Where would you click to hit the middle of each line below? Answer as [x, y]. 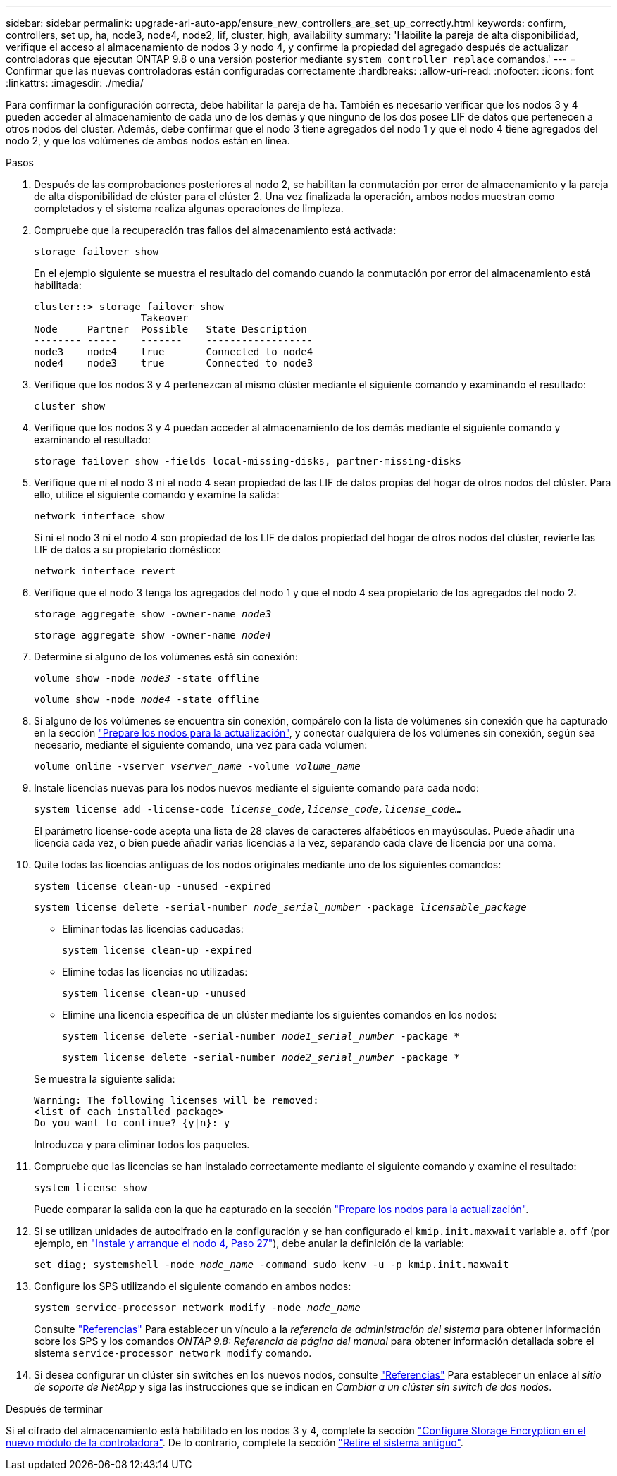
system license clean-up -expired [157, 950]
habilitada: [58, 285]
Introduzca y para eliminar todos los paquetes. [142, 1144]
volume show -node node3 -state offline [147, 678]
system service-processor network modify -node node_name [197, 1308]
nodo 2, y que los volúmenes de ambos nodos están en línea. [148, 141]
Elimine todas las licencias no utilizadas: [155, 972]
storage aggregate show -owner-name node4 [153, 635]
